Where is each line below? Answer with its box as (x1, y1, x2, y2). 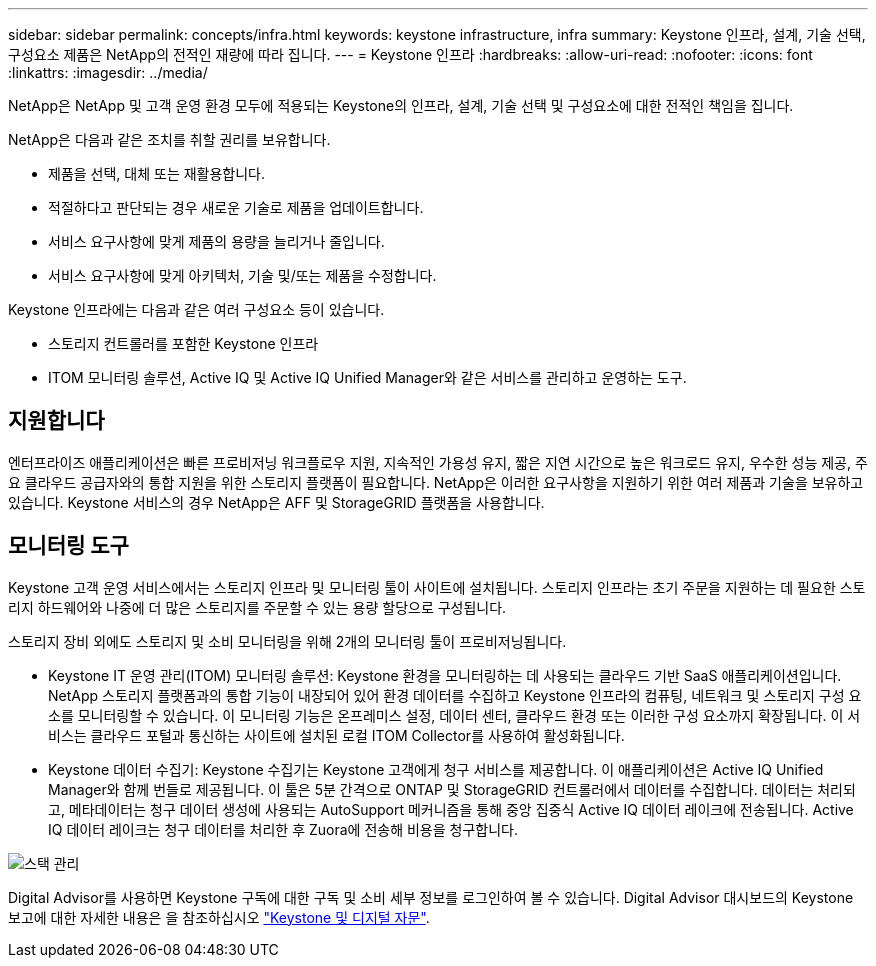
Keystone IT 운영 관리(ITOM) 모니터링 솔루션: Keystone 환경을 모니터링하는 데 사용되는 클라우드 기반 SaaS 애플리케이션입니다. (48, 666, 842, 684)
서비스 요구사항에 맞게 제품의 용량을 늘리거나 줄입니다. (48, 233, 385, 250)
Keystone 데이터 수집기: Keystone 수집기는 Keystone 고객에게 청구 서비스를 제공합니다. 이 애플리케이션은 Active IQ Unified (48, 760, 824, 778)
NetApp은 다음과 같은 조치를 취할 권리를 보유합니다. (8, 131, 331, 148)
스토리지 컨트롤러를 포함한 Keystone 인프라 (48, 335, 319, 352)
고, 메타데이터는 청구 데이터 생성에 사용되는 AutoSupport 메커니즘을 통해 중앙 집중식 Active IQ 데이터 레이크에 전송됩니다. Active (48, 800, 854, 818)
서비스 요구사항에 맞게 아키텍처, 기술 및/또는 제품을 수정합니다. (48, 267, 437, 284)
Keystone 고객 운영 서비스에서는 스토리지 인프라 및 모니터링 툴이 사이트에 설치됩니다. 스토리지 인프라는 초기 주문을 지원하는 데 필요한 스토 (8, 578, 866, 596)
